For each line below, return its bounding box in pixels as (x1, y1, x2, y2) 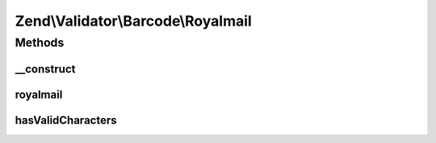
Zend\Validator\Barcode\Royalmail (15, 12, 252, 30)
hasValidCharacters (15, 113, 117, 127)
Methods (15, 35, 65, 50)
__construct (15, 62, 76, 76)
